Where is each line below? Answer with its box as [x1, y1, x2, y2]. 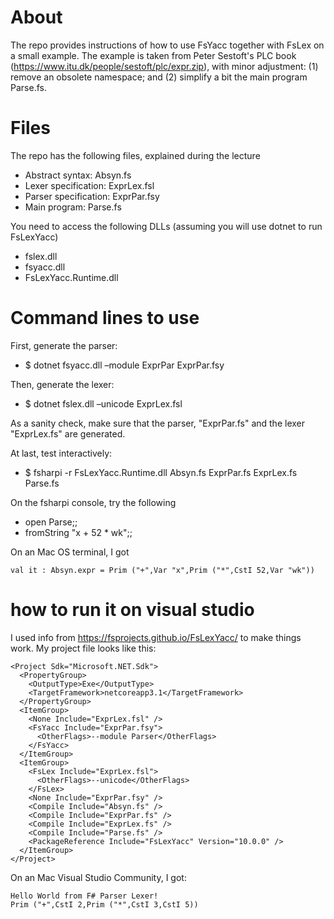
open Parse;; [24, 516, 78, 528]
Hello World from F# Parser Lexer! [10, 891, 159, 901]
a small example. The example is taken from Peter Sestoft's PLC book [10, 49, 297, 61]
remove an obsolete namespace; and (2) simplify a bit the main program [10, 71, 308, 83]
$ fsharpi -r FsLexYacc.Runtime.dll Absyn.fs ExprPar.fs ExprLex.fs [24, 466, 298, 478]
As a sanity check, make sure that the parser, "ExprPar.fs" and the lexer [10, 417, 305, 429]
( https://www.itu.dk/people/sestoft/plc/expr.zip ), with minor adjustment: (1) [10, 60, 319, 72]
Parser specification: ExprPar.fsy [24, 190, 160, 202]
